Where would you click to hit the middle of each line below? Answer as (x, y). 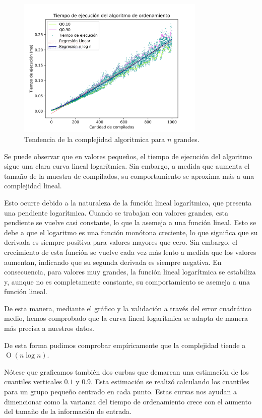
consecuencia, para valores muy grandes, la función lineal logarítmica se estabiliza (130, 272)
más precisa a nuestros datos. (49, 328)
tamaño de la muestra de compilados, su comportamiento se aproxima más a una (129, 176)
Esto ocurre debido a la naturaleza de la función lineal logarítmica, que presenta (128, 202)
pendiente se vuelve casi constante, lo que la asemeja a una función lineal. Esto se (130, 222)
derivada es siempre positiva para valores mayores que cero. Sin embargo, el (121, 242)
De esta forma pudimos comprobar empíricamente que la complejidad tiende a (125, 345)
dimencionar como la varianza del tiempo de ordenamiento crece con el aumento (128, 401)
